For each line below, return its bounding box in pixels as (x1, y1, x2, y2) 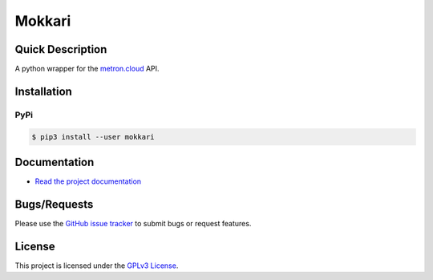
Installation (14, 84, 72, 98)
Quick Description (14, 43, 107, 56)
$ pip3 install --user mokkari (31, 132, 156, 141)
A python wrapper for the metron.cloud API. (14, 64, 160, 74)
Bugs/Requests (14, 197, 94, 211)
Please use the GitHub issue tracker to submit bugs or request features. (14, 219, 252, 229)
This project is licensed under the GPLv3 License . (14, 261, 179, 270)
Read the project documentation (34, 177, 142, 186)
